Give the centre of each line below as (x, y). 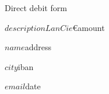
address (38, 47)
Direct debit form (36, 8)
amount (91, 27)
